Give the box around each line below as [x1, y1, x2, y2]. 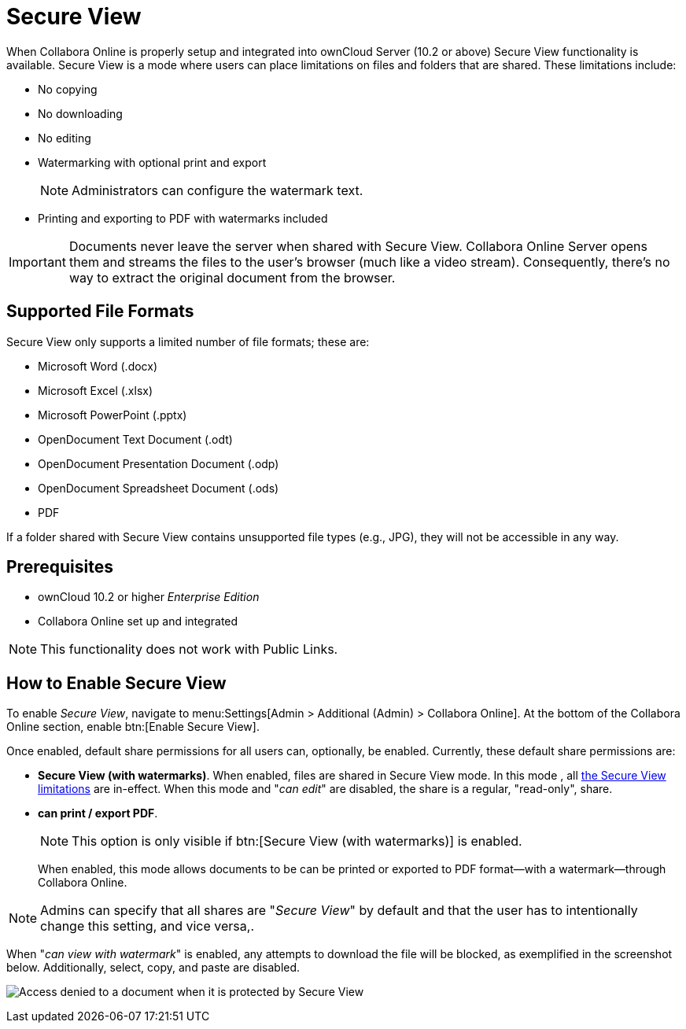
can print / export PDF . [38, 806, 158, 821]
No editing [38, 131, 91, 145]
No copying [38, 82, 98, 96]
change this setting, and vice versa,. [40, 918, 254, 935]
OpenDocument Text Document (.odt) [38, 432, 233, 446]
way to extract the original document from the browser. [68, 269, 396, 286]
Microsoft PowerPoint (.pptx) [38, 408, 187, 422]
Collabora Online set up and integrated [38, 614, 238, 629]
